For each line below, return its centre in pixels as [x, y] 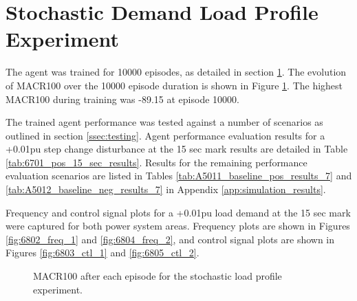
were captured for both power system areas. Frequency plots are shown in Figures [178, 226]
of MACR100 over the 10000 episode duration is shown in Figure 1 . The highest [174, 85]
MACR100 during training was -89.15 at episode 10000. [122, 99]
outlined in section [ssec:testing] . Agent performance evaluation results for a [165, 135]
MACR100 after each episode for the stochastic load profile [158, 276]
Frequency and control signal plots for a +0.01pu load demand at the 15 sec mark [178, 212]
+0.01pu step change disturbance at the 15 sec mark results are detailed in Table [177, 149]
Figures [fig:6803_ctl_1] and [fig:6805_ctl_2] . [102, 253]
